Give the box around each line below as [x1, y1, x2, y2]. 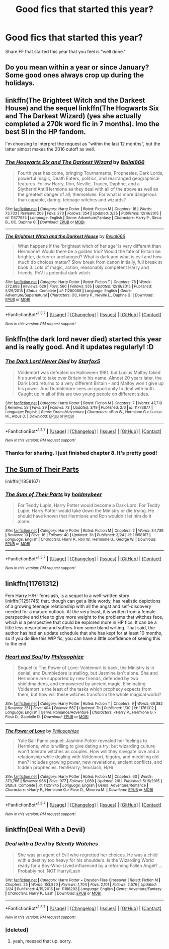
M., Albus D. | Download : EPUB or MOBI [5, 414, 74, 419]
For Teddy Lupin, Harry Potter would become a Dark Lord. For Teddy [17, 502, 160, 508]
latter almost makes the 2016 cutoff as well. [5, 146, 96, 152]
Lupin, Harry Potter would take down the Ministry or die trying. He [17, 507, 154, 514]
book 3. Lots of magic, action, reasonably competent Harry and [17, 264, 149, 270]
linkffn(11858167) [5, 478, 40, 484]
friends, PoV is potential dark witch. [17, 270, 92, 276]
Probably [17, 867, 37, 874]
